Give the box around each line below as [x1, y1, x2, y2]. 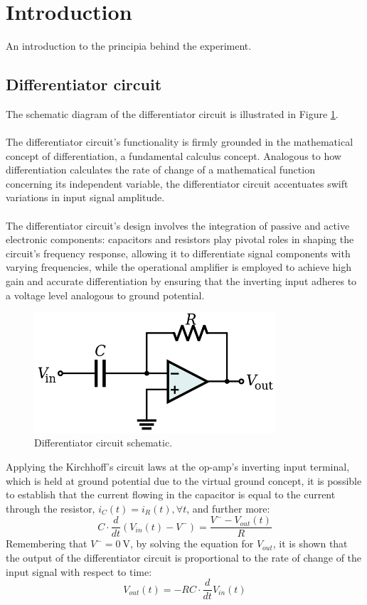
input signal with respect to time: [6, 564, 152, 579]
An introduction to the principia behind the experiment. [6, 38, 252, 53]
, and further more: [186, 500, 270, 515]
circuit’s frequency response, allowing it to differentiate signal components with [6, 245, 351, 260]
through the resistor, [6, 500, 95, 515]
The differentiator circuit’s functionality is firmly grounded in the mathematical [6, 134, 353, 149]
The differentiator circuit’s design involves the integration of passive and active [6, 218, 350, 232]
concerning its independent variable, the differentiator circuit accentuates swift [6, 176, 349, 191]
